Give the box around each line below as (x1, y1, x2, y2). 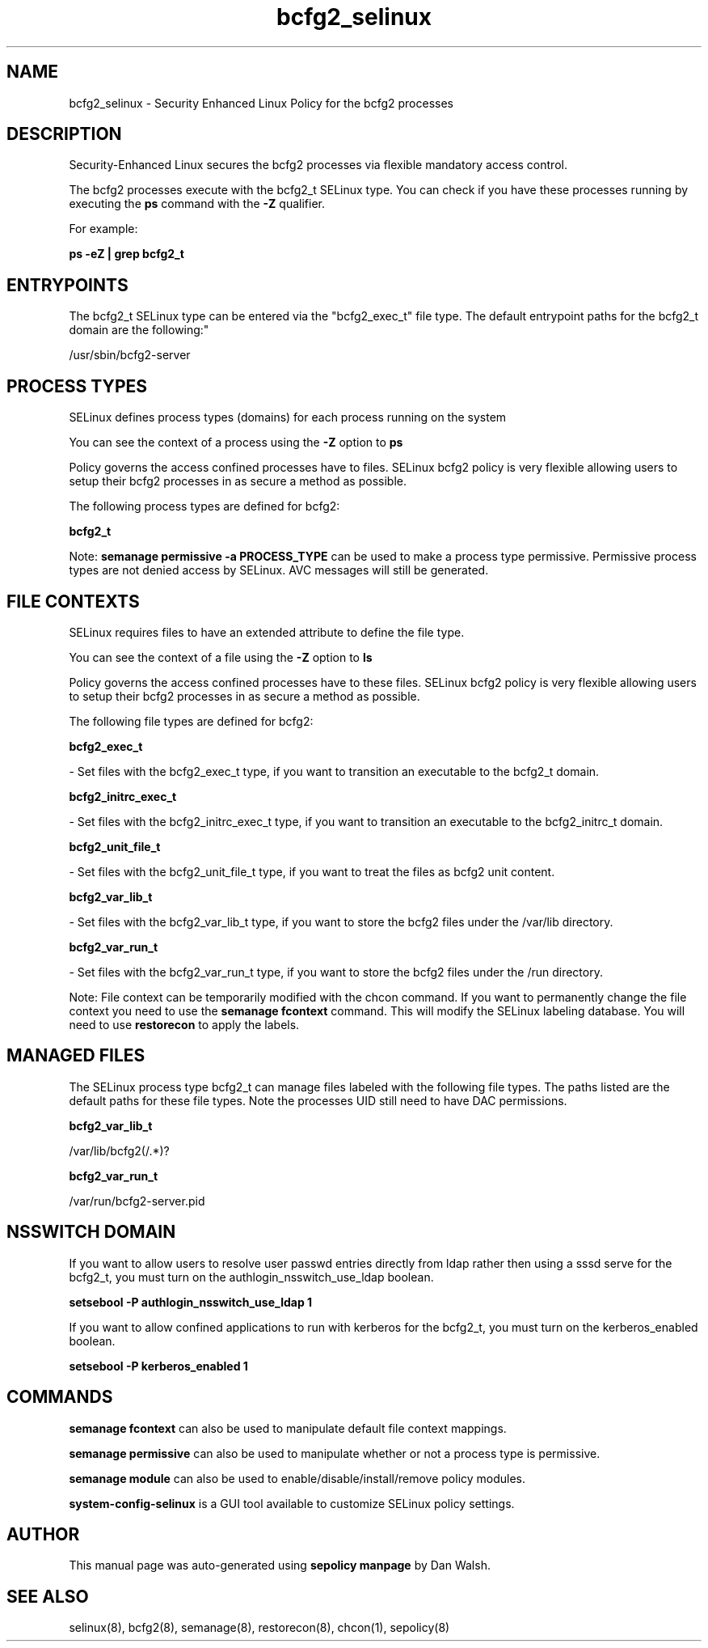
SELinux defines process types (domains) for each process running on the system (69, 410, 507, 425)
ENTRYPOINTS (6, 274, 129, 295)
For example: (69, 222, 138, 236)
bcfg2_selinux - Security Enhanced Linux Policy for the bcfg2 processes (69, 95, 453, 110)
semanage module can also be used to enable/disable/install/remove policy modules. (69, 1471, 526, 1485)
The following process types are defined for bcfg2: (69, 499, 340, 514)
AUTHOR (6, 1523, 80, 1544)
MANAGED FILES (6, 1045, 145, 1066)
